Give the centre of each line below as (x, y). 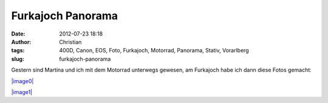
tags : (18, 51)
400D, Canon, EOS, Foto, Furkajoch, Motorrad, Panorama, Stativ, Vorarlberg (154, 51)
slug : (18, 59)
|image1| (22, 92)
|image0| (22, 81)
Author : (21, 42)
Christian (70, 42)
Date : (18, 34)
